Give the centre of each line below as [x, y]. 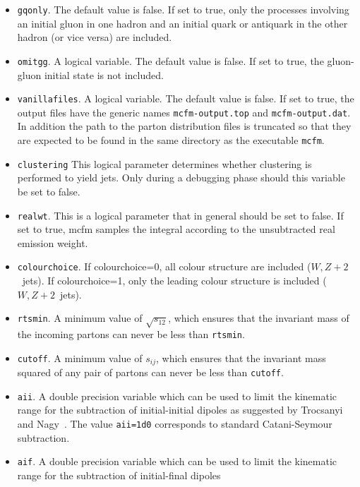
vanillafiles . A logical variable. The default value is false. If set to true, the [186, 98]
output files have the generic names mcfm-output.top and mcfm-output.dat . [184, 112]
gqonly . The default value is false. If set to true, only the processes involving [183, 9]
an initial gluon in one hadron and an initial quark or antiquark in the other [182, 23]
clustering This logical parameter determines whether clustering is [164, 163]
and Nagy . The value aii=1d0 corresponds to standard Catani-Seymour [175, 423]
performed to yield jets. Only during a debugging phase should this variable [181, 178]
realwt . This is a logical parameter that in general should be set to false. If [180, 215]
